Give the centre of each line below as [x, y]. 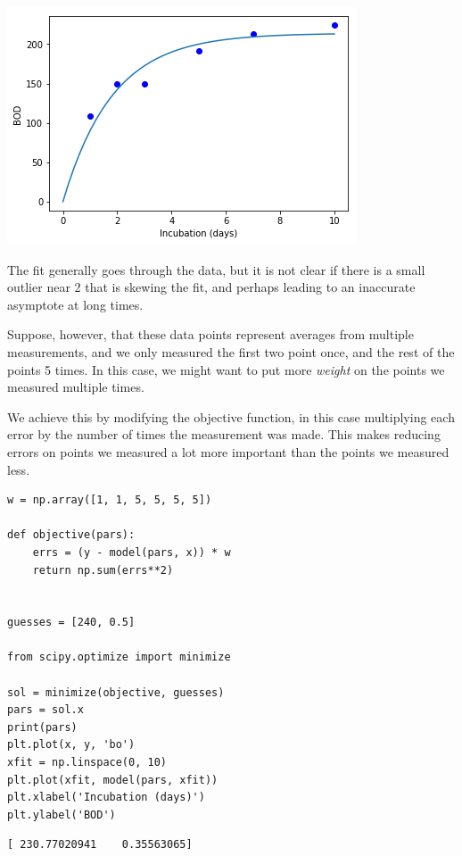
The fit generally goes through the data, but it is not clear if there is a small [216, 269]
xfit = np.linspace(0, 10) [87, 763]
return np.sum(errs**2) [103, 570]
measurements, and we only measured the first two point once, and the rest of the [231, 351]
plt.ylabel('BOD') [62, 814]
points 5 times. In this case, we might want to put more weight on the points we [226, 369]
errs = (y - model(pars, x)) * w [132, 552]
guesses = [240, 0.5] [71, 623]
